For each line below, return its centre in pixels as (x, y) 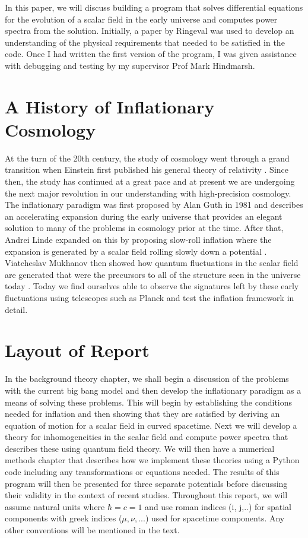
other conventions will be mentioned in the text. (92, 530)
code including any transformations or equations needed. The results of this (142, 472)
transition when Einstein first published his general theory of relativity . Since (147, 170)
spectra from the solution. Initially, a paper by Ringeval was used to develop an (150, 31)
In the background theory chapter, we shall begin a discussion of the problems (147, 379)
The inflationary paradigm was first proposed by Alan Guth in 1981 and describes (154, 205)
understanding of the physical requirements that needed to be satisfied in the (145, 42)
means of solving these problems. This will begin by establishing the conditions (149, 402)
